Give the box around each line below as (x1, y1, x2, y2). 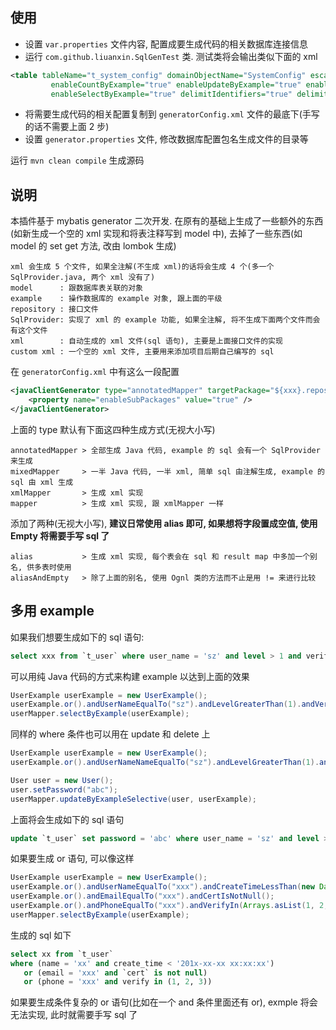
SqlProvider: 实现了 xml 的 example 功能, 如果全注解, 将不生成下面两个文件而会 (10, 315, 321, 325)
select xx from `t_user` (10, 949, 114, 959)
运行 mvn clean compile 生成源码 (10, 154, 145, 167)
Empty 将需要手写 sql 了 (10, 529, 110, 542)
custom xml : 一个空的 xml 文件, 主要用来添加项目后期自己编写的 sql (10, 347, 275, 357)
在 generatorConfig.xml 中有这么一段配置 (10, 366, 180, 378)
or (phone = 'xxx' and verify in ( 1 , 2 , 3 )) (23, 977, 213, 987)
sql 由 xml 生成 (10, 477, 74, 487)
